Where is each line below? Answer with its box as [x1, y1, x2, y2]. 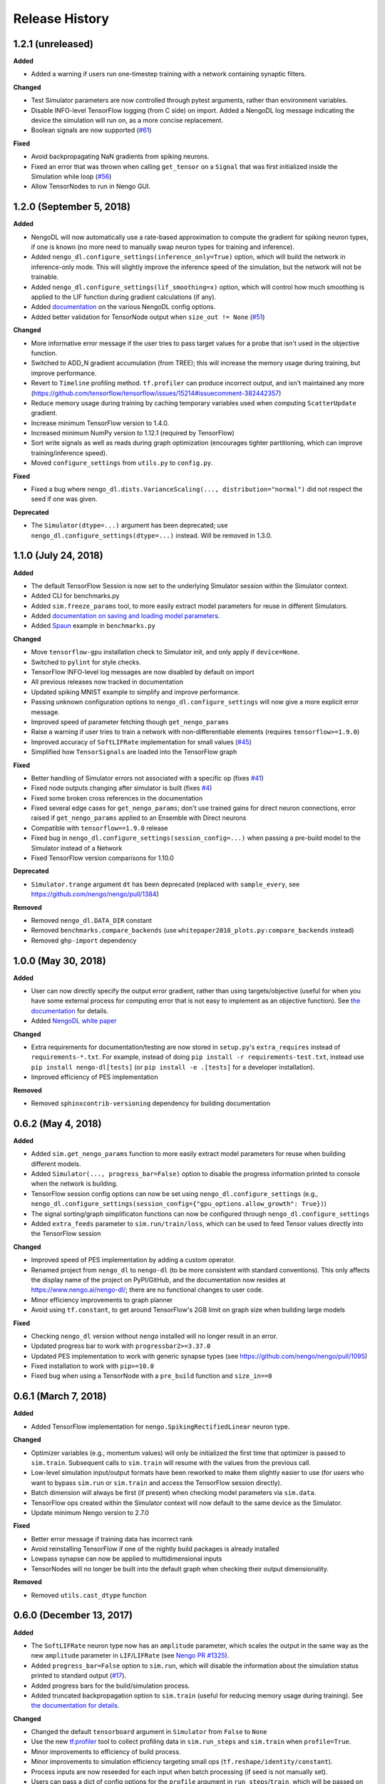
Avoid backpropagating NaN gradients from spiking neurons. [31, 152, 210, 161]
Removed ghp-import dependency [31, 936, 137, 945]
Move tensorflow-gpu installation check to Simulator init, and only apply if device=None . [31, 648, 299, 657]
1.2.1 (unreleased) [13, 38, 94, 50]
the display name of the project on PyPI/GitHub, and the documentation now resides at [31, 1275, 286, 1284]
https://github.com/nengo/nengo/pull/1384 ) [31, 890, 160, 898]
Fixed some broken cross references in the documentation [31, 794, 203, 802]
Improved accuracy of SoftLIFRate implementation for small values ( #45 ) [31, 737, 252, 746]
